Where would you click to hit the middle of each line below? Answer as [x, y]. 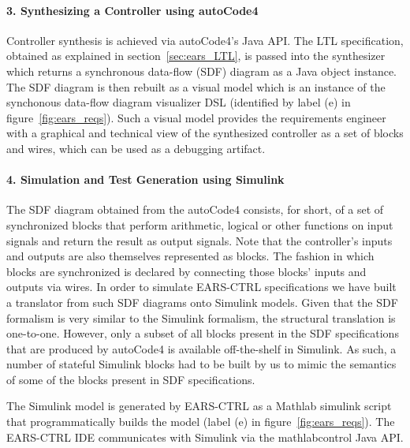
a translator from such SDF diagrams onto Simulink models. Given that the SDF [202, 302]
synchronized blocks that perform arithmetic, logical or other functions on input [200, 224]
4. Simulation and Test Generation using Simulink [145, 179]
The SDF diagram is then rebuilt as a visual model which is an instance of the [196, 86]
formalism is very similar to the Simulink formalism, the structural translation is [201, 317]
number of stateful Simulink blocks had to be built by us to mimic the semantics [201, 364]
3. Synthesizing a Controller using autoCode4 [132, 10]
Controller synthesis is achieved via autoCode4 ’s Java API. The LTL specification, [205, 40]
